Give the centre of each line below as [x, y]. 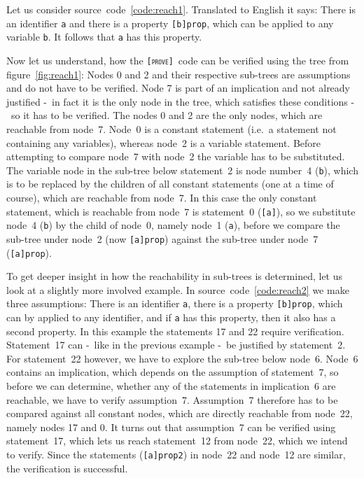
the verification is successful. [67, 468]
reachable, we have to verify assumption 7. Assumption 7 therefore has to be [172, 399]
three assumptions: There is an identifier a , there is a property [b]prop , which [175, 303]
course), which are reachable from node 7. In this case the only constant [162, 197]
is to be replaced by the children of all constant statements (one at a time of [170, 184]
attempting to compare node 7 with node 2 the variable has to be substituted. [176, 156]
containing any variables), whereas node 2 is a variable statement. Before [164, 142]
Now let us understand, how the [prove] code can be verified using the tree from [178, 60]
